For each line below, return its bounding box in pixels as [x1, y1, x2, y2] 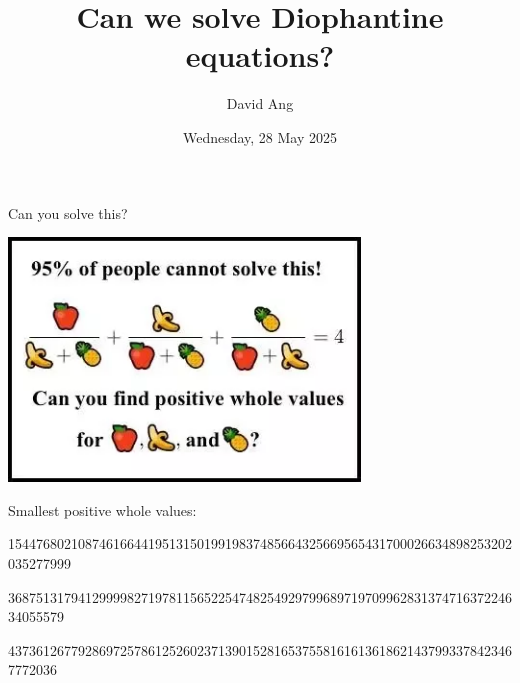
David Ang [226, 93, 294, 114]
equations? [185, 35, 335, 76]
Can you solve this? [8, 202, 128, 223]
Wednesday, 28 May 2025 [182, 126, 338, 147]
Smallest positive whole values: [8, 499, 197, 520]
